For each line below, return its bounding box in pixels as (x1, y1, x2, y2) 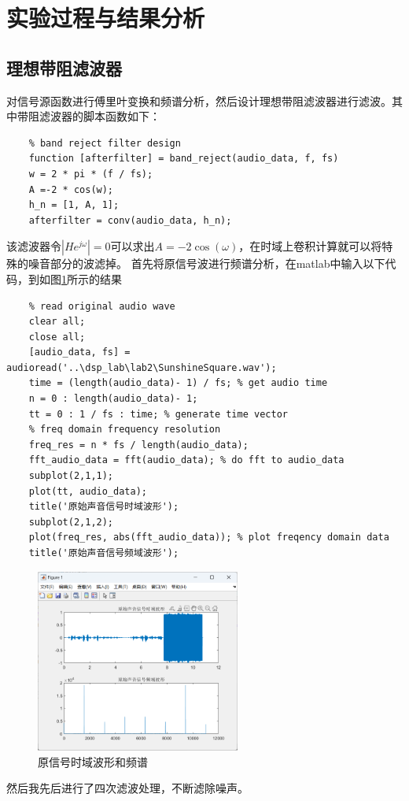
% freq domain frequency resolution (28, 424, 221, 436)
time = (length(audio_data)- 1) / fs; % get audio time (28, 377, 328, 389)
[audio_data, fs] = (28, 347, 131, 358)
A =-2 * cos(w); (28, 184, 114, 195)
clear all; (28, 316, 86, 328)
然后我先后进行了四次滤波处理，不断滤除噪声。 (6, 780, 249, 796)
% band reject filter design (28, 137, 181, 149)
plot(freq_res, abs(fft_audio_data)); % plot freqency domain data (28, 532, 389, 543)
